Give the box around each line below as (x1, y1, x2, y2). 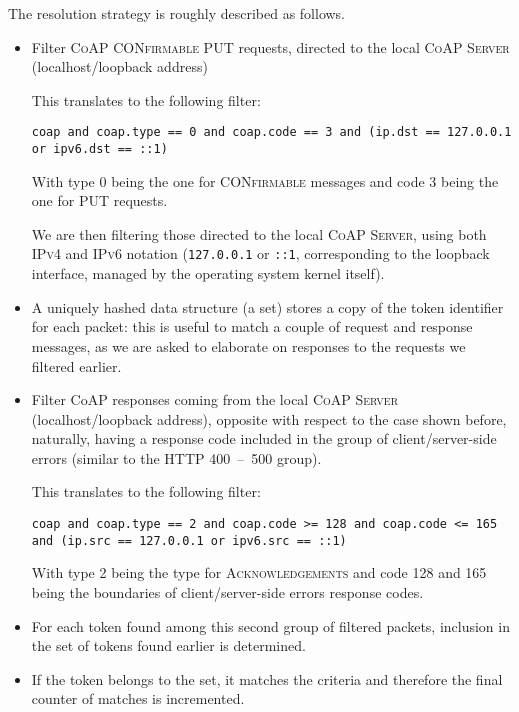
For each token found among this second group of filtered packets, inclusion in (31, 615, 510, 636)
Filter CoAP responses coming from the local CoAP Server (31, 389, 399, 410)
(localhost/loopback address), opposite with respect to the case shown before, (31, 408, 507, 429)
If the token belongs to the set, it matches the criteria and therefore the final (31, 668, 503, 689)
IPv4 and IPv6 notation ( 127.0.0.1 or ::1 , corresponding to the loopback (31, 243, 490, 264)
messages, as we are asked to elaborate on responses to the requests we (31, 335, 466, 356)
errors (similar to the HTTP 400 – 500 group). (31, 447, 322, 468)
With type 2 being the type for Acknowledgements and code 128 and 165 (31, 562, 487, 583)
